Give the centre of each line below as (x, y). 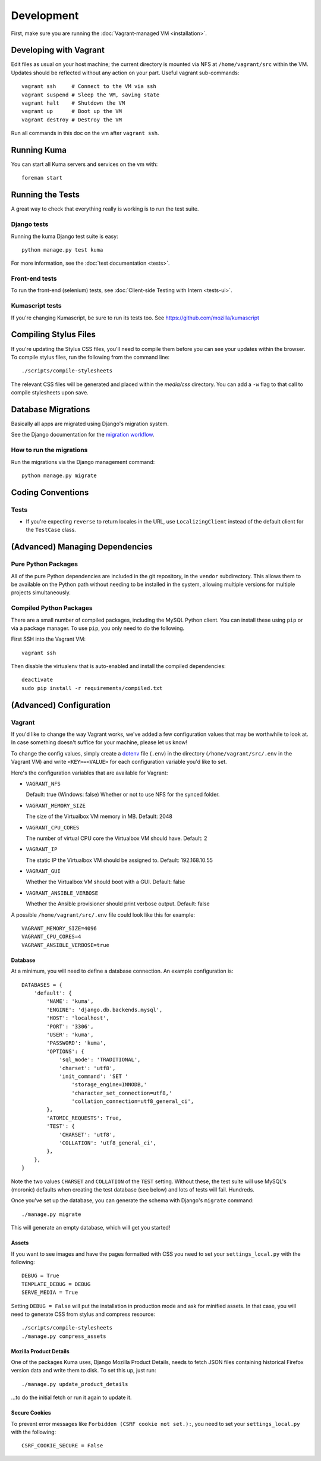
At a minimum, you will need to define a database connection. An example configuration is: (122, 971)
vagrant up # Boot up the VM (72, 111)
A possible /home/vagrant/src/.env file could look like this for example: (103, 915)
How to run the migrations (49, 450)
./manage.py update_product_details (75, 1384)
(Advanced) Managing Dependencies (82, 547)
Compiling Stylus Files (53, 335)
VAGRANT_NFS (43, 783)
